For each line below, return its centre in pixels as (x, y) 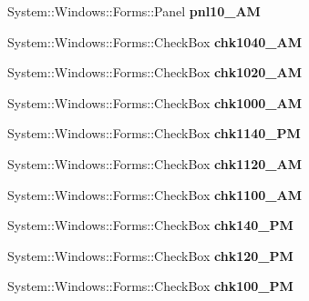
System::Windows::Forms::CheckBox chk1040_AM (154, 41)
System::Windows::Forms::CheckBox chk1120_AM (154, 163)
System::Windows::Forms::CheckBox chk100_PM (150, 286)
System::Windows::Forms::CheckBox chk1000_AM (154, 102)
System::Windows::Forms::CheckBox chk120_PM (150, 255)
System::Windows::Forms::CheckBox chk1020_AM (154, 72)
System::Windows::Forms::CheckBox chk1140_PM (154, 133)
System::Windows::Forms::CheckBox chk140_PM (150, 225)
